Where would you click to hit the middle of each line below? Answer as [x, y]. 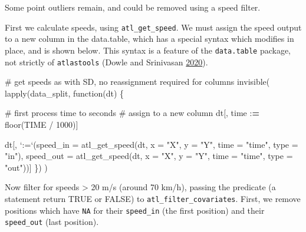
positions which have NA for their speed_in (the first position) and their [135, 210]
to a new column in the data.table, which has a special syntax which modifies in [149, 39]
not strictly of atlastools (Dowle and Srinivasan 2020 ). [106, 62]
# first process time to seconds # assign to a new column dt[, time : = [132, 113]
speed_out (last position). [52, 222]
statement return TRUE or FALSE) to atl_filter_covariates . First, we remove [153, 198]
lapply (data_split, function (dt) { [65, 93]
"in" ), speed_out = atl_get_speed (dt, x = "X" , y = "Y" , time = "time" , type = [149, 156]
